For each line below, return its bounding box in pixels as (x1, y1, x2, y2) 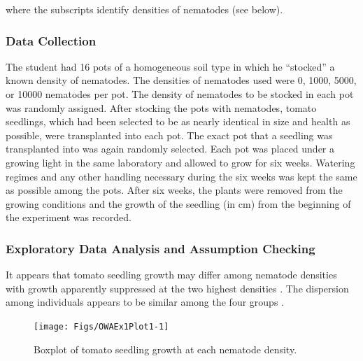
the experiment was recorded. (6, 210, 131, 225)
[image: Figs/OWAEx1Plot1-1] (34, 321, 169, 332)
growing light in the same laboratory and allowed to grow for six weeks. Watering (6, 155, 355, 169)
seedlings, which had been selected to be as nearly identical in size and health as (6, 114, 350, 129)
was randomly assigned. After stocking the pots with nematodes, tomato (6, 100, 317, 115)
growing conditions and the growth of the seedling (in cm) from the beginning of (6, 196, 351, 211)
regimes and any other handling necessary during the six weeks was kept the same (6, 169, 357, 183)
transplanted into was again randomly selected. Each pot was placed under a (6, 141, 335, 156)
